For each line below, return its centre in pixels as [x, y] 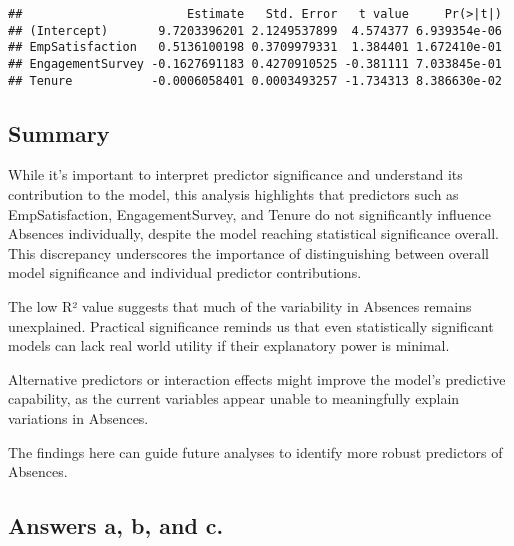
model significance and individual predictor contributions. [185, 272]
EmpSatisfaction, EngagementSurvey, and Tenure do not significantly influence [249, 213]
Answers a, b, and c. [116, 525]
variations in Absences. [78, 418]
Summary [59, 132]
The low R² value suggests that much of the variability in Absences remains [240, 306]
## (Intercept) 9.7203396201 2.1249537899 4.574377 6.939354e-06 [255, 30]
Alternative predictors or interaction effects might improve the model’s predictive [257, 378]
